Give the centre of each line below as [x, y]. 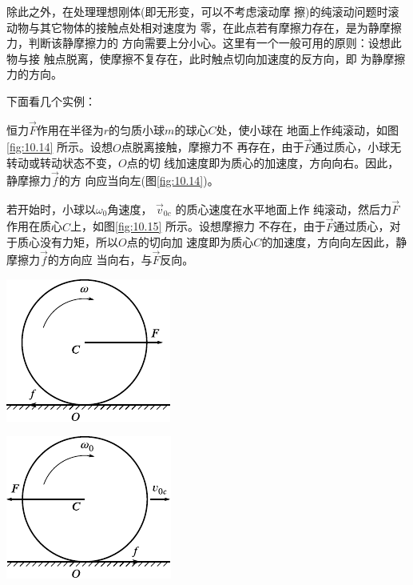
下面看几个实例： [51, 100]
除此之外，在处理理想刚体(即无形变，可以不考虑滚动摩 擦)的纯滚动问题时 [197, 11]
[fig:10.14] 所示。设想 [60, 147]
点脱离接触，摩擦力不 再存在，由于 [212, 147]
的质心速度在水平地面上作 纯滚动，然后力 [284, 208]
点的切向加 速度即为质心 [190, 242]
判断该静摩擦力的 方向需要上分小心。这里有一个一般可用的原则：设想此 [215, 43]
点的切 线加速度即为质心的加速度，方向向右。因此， [263, 163]
